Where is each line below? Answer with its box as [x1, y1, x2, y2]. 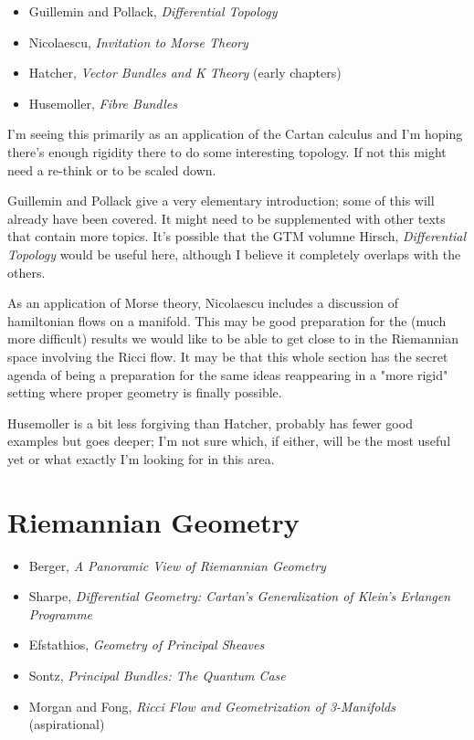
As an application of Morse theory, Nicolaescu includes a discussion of [7, 293, 399, 312]
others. [7, 262, 46, 281]
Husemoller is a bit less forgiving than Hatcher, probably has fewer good [7, 413, 413, 432]
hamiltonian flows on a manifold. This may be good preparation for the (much [7, 311, 447, 330]
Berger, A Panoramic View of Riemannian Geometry [28, 555, 326, 575]
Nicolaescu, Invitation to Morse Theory [28, 32, 248, 51]
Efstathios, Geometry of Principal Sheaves [28, 635, 265, 654]
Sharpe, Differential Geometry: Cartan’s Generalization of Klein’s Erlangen [28, 587, 450, 606]
